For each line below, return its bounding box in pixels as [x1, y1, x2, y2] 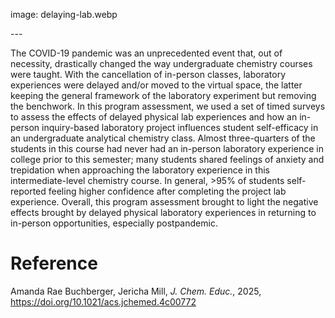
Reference [10, 252, 98, 275]
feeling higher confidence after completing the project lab [48, 185, 287, 197]
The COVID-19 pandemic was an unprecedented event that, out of [10, 47, 283, 59]
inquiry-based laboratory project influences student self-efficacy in [41, 122, 319, 133]
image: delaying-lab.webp [10, 9, 118, 20]
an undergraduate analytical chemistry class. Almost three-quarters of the [10, 132, 316, 144]
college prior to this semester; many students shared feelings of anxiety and [10, 154, 325, 165]
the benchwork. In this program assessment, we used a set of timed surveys [10, 100, 326, 112]
